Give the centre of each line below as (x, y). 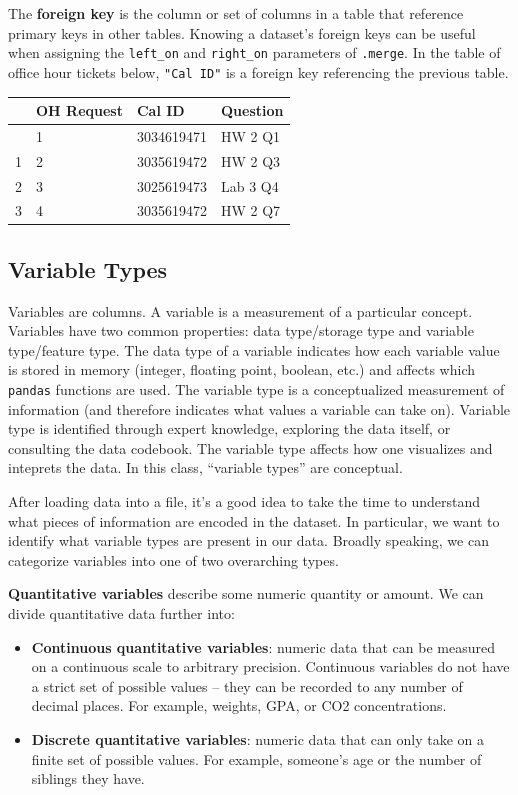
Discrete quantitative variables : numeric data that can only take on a (257, 739)
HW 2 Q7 (250, 210)
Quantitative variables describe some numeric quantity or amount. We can (246, 593)
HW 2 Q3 (250, 160)
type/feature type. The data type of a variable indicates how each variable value (254, 349)
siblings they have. (88, 778)
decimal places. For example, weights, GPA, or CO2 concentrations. (239, 705)
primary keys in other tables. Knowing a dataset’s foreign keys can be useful (242, 32)
